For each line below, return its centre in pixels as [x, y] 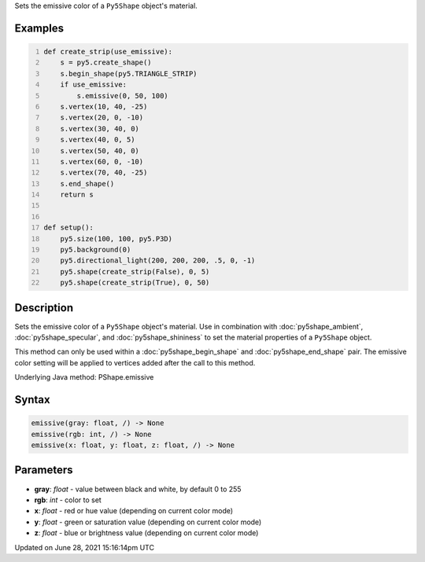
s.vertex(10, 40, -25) [104, 107]
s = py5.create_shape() [106, 62]
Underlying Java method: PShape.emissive [84, 377]
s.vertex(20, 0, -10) [102, 118]
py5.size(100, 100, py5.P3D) [116, 239]
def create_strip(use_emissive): [108, 51]
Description [44, 308]
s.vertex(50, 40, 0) [100, 151]
